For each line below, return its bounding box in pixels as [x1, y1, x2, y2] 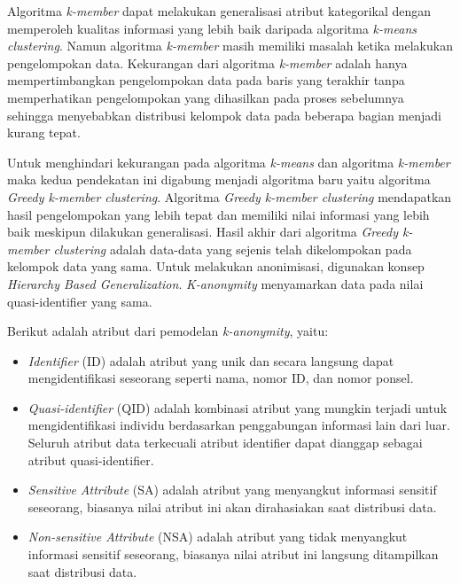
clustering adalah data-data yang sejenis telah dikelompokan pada [53, 239, 412, 258]
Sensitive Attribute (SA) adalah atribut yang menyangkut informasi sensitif [27, 480, 437, 499]
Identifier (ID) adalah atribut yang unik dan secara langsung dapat [27, 351, 394, 370]
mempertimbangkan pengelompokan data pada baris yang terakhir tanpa [7, 71, 405, 90]
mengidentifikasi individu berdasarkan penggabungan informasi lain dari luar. [27, 416, 450, 434]
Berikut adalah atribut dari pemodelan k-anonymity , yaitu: [7, 322, 329, 340]
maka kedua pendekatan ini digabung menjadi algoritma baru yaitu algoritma [7, 170, 431, 189]
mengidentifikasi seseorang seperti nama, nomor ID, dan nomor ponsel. [27, 369, 414, 387]
